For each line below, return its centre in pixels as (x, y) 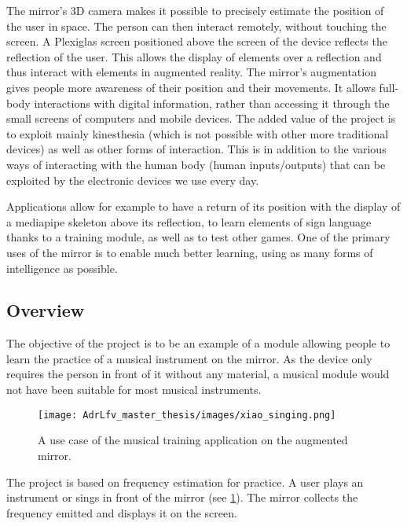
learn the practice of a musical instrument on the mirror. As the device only (189, 358)
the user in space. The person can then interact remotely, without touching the (196, 26)
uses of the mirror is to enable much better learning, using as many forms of (190, 252)
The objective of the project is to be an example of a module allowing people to (198, 343)
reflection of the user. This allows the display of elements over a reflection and (194, 56)
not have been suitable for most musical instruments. (134, 390)
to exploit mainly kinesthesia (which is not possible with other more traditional (198, 133)
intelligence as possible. (62, 268)
